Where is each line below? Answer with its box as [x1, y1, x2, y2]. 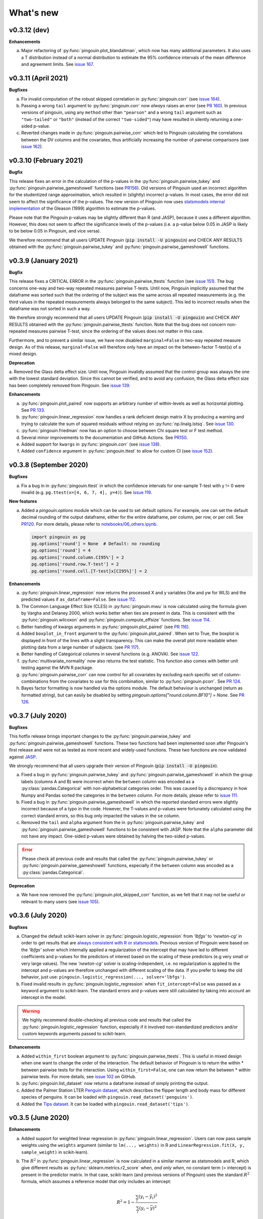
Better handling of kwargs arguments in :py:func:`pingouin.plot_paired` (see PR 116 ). [21, 624, 190, 629]
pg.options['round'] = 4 [31, 548, 91, 553]
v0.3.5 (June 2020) [9, 1114, 70, 1122]
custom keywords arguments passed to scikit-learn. [22, 1031, 127, 1037]
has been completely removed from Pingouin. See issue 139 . [9, 382, 131, 388]
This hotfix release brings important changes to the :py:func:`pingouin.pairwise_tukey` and [9, 733, 191, 739]
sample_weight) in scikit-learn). [21, 1149, 89, 1155]
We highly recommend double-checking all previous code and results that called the [22, 1017, 192, 1023]
